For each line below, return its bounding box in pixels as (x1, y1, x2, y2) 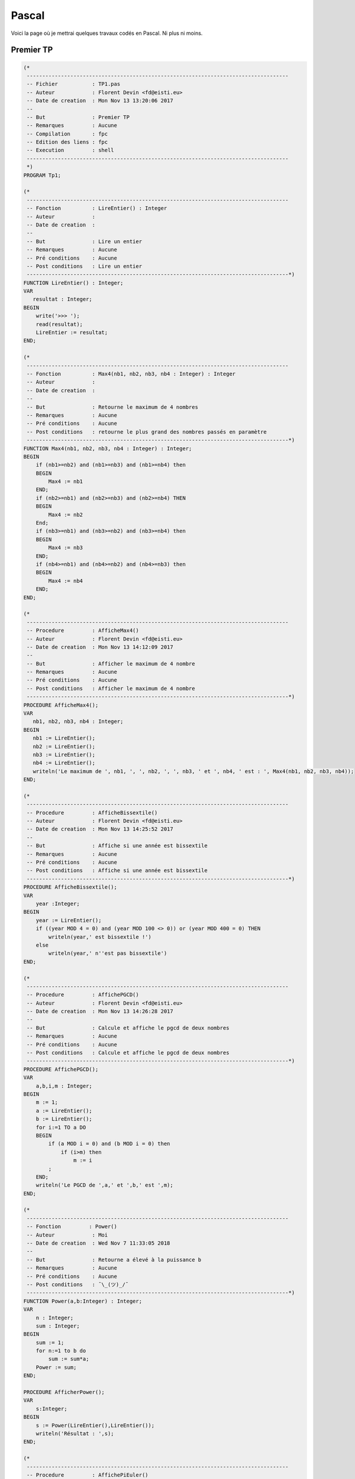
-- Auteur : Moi (27, 1231, 108, 1238)
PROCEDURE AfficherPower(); (23, 1389, 105, 1396)
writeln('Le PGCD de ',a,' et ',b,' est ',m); (35, 1182, 174, 1189)
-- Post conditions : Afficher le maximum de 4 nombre (27, 685, 195, 692)
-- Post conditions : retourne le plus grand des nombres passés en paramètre (27, 428, 267, 435)
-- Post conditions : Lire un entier (27, 263, 142, 269)
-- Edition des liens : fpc (27, 139, 108, 146)
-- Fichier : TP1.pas (27, 80, 121, 88)
